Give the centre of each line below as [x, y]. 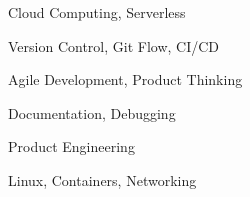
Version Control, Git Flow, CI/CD [114, 45]
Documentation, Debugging [92, 112]
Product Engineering [71, 146]
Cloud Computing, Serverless [97, 12]
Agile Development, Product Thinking [125, 79]
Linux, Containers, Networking [102, 179]
